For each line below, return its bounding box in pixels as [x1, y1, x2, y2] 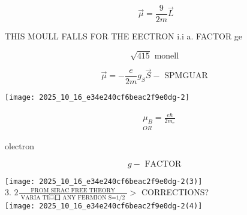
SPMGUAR [164, 72, 208, 81]
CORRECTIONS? [141, 186, 209, 198]
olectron [5, 139, 35, 152]
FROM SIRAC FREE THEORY [31, 187, 116, 193]
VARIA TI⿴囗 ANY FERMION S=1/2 [20, 194, 125, 201]
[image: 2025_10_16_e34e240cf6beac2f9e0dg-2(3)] [5, 177, 203, 186]
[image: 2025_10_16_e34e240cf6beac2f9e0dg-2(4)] [5, 201, 203, 210]
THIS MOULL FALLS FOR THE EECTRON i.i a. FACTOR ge [5, 30, 243, 42]
